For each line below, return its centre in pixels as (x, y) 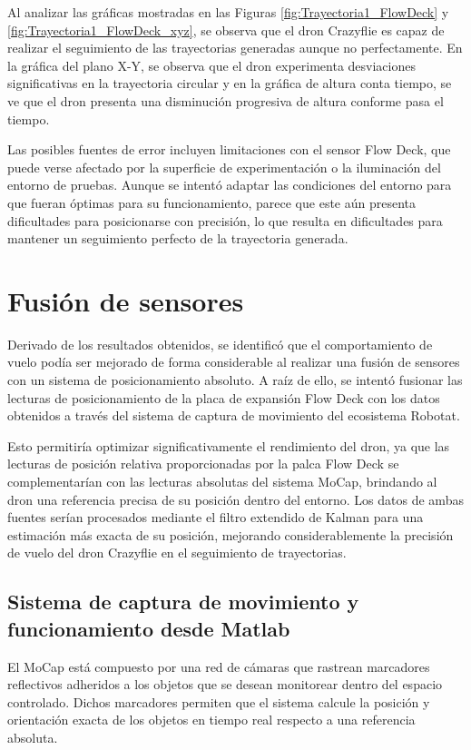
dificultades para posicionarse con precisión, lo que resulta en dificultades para (225, 220)
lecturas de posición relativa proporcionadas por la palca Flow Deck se (203, 464)
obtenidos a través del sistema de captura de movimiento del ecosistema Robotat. (234, 415)
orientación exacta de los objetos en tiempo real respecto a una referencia (211, 720)
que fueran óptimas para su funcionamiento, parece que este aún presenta (212, 202)
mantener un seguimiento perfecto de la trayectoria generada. (178, 238)
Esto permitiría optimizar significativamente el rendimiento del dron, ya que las (229, 445)
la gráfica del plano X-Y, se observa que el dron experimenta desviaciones (211, 65)
